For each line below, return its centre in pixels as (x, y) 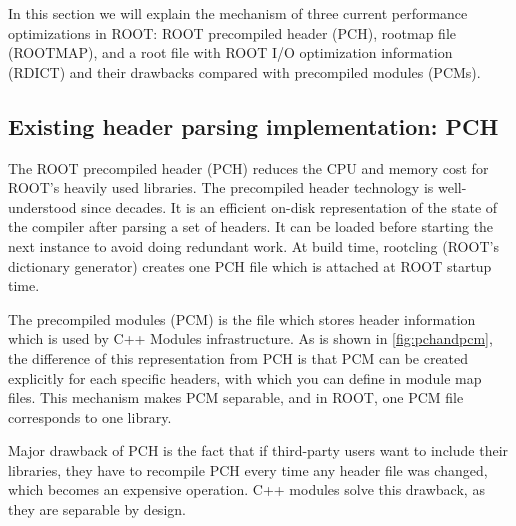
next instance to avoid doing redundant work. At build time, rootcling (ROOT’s (253, 245)
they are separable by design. (97, 509)
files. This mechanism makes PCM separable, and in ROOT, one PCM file (236, 397)
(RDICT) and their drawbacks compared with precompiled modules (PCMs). (244, 71)
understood (42, 206)
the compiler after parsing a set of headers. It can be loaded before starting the (251, 226)
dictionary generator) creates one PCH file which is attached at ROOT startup (250, 265)
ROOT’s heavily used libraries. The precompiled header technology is (221, 187)
